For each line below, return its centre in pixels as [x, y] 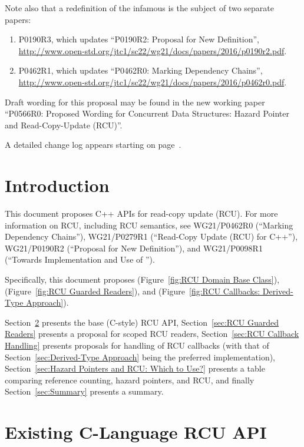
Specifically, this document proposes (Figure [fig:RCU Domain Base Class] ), [142, 279]
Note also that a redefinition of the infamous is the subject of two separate [140, 8]
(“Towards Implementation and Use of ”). [80, 259]
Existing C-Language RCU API [136, 432]
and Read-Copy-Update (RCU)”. [64, 125]
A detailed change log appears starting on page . [93, 145]
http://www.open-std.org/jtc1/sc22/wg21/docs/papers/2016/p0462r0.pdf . [153, 82]
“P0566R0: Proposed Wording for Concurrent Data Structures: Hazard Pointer [147, 113]
